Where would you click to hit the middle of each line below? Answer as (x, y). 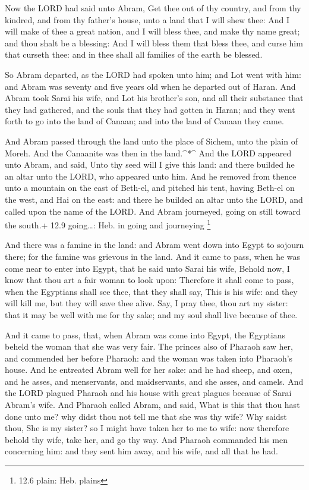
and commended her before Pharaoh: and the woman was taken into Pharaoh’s (149, 358)
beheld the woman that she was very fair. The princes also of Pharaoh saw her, (149, 346)
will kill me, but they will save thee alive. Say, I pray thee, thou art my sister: (146, 303)
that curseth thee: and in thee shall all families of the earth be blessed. (134, 54)
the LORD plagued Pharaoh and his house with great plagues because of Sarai (148, 393)
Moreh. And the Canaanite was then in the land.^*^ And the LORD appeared (148, 153)
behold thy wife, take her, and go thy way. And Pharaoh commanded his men (146, 439)
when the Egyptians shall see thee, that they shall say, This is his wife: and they (151, 291)
